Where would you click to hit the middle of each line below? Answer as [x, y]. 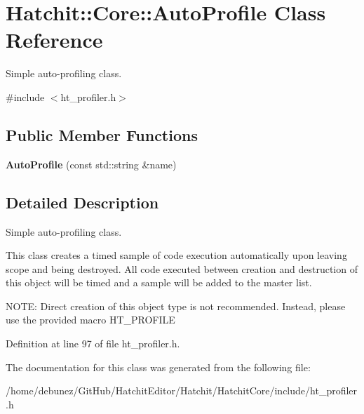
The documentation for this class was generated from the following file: [158, 367]
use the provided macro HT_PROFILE [90, 320]
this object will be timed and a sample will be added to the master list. [159, 282]
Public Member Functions [102, 134]
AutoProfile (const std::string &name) [91, 164]
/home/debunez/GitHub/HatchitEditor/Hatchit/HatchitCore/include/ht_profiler [182, 390]
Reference [54, 40]
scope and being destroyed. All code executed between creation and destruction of [182, 268]
